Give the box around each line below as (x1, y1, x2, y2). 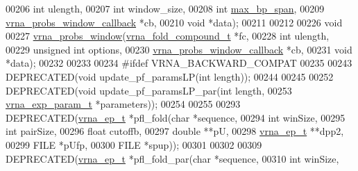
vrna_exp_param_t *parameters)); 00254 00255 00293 (6, 97, 241, 111)
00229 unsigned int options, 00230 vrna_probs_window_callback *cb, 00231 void (6, 42, 352, 56)
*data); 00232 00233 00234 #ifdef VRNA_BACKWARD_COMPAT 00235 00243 (6, 56, 352, 70)
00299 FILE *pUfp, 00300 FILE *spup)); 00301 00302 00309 (6, 137, 262, 152)
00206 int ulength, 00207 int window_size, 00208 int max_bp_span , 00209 (6, 1, 325, 15)
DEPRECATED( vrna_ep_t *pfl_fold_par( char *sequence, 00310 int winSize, (6, 151, 339, 165)
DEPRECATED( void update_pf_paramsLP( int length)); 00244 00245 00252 (6, 69, 334, 83)
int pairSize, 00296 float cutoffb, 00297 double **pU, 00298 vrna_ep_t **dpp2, (6, 124, 344, 138)
